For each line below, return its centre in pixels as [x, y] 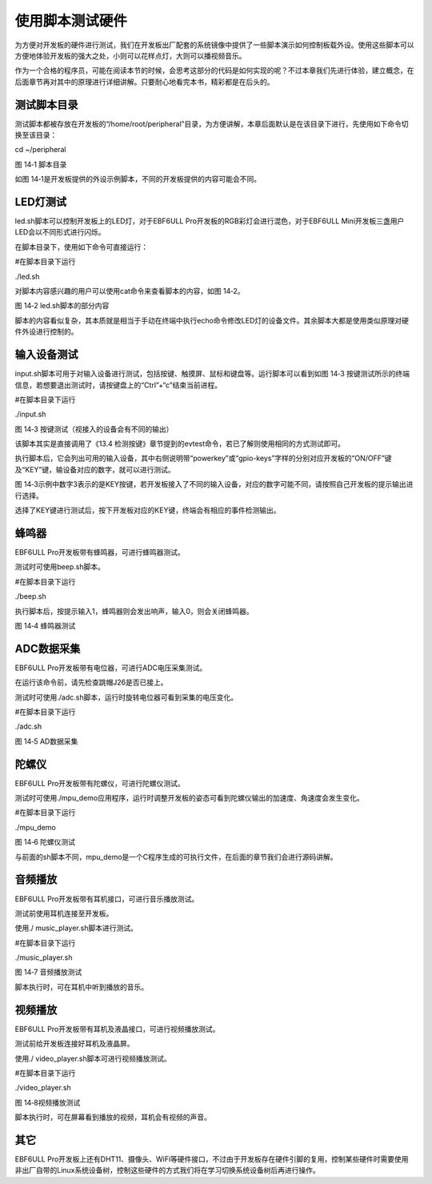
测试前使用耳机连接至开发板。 [64, 913]
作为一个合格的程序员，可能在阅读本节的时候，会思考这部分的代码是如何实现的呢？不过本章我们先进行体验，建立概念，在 [214, 70]
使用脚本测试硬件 [71, 21]
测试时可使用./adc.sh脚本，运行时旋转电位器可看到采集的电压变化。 [126, 697]
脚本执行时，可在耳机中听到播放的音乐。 [81, 987]
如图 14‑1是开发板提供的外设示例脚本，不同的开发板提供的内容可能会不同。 [138, 179]
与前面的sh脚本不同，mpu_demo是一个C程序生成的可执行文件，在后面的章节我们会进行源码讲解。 [176, 857]
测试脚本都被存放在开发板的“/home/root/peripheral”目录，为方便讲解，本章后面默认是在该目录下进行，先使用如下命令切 [212, 123]
